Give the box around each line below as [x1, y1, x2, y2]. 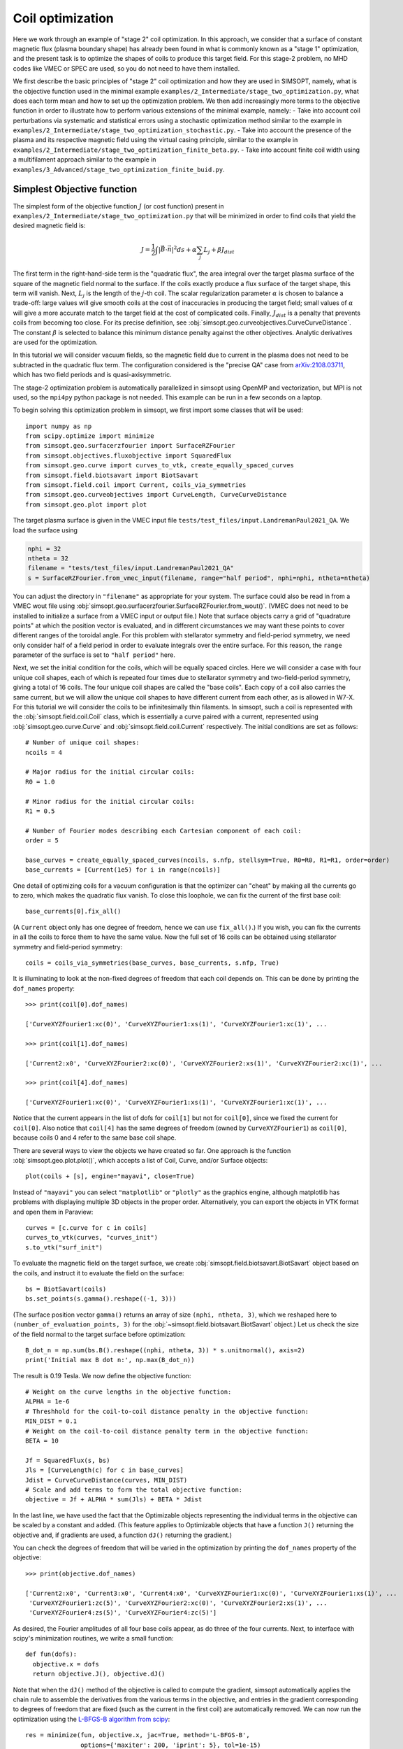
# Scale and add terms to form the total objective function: [25, 1485, 243, 1494]
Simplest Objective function [13, 183, 138, 195]
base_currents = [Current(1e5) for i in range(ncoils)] [25, 866, 221, 874]
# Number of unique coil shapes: [25, 739, 140, 746]
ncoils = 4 [25, 749, 63, 756]
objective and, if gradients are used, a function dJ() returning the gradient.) [13, 1531, 233, 1539]
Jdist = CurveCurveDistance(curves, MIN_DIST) [25, 1476, 188, 1484]
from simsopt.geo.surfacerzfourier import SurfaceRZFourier [25, 441, 235, 450]
